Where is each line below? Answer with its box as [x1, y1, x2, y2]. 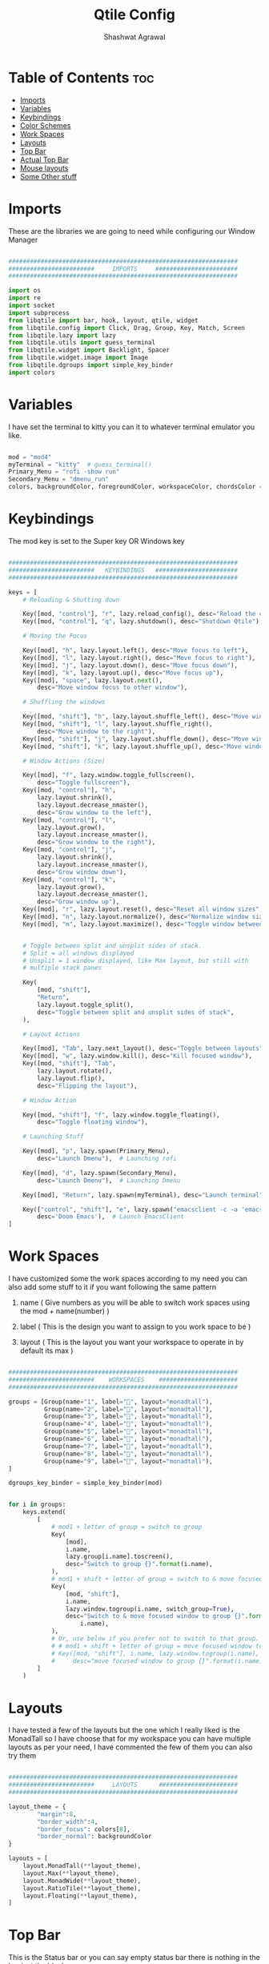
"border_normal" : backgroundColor [37, 1833, 152, 1841]
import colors [8, 368, 56, 376]
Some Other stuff [19, 171, 78, 181]
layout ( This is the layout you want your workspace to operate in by [19, 1338, 244, 1347]
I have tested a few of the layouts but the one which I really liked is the [8, 1725, 240, 1735]
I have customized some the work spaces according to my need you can [8, 1274, 248, 1283]
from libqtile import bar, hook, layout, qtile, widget [8, 316, 199, 324]
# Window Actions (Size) [22, 757, 106, 765]
